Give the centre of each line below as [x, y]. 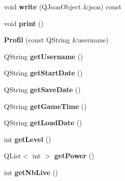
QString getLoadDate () [43, 123]
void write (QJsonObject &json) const [63, 6]
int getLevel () [28, 139]
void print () [24, 23]
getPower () [74, 156]
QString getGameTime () [45, 106]
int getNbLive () [31, 172]
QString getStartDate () [43, 73]
